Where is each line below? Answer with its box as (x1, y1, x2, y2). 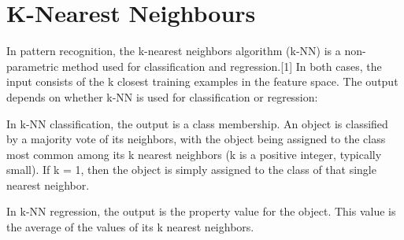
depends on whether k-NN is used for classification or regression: (6, 88, 318, 105)
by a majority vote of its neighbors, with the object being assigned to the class (6, 131, 386, 147)
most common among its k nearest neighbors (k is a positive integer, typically (6, 146, 382, 162)
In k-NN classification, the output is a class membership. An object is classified (6, 115, 388, 131)
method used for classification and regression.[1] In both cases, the (61, 57, 382, 74)
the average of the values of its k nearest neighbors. (6, 219, 254, 235)
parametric (6, 57, 59, 74)
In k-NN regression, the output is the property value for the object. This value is (6, 203, 396, 220)
